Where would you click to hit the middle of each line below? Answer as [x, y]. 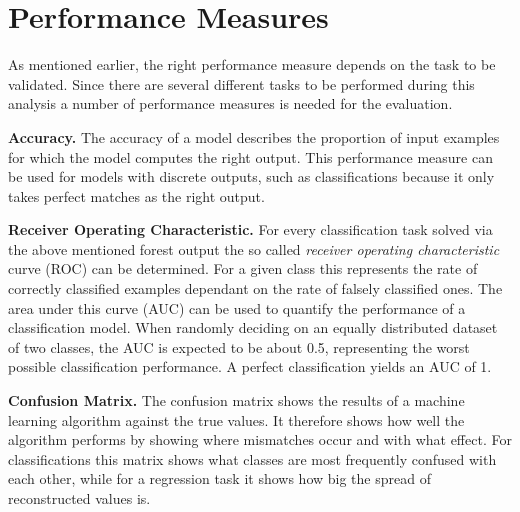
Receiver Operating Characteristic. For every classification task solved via [250, 229]
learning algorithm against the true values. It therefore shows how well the [236, 419]
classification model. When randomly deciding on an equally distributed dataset [253, 327]
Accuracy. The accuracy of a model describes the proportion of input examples [254, 136]
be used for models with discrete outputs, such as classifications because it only [251, 176]
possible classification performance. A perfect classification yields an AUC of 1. [250, 366]
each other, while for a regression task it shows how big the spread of [219, 478]
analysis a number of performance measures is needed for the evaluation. [230, 103]
